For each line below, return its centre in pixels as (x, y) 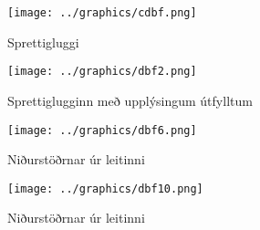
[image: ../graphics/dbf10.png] (105, 188)
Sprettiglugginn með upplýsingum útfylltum (130, 100)
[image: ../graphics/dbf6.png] (102, 130)
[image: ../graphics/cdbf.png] (102, 13)
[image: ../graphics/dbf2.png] (102, 72)
